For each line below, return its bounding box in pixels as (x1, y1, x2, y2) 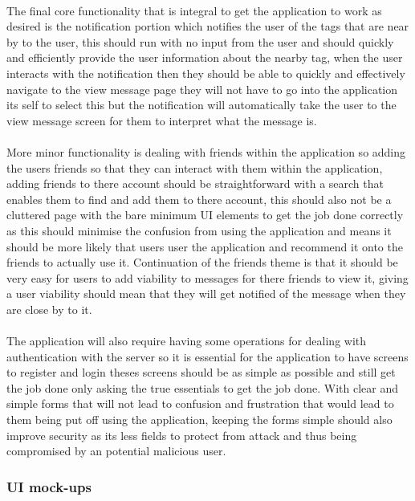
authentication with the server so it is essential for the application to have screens (6, 348, 409, 365)
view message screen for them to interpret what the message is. (6, 112, 317, 128)
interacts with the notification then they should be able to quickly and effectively (6, 64, 405, 81)
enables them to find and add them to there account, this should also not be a (6, 190, 392, 207)
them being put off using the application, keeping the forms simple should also (6, 411, 393, 428)
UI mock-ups (6, 476, 92, 496)
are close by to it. (6, 300, 92, 317)
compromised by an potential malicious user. (6, 442, 226, 459)
